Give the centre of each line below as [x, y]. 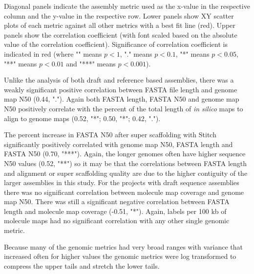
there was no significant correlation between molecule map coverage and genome [124, 192]
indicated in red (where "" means [53, 53]
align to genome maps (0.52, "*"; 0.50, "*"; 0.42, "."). [82, 118]
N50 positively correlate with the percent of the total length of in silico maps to [124, 108]
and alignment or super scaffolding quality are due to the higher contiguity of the [126, 173]
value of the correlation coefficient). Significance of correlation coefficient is [116, 44]
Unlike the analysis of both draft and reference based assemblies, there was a [119, 80]
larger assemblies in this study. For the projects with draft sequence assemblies [122, 182]
